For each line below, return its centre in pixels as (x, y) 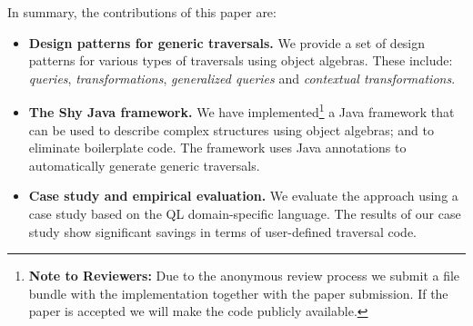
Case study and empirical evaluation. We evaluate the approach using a (243, 196)
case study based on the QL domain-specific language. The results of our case (245, 213)
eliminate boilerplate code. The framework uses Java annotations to (217, 148)
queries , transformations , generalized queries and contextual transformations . (242, 78)
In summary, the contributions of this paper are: (142, 12)
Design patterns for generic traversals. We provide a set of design (227, 42)
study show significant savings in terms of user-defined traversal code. (222, 231)
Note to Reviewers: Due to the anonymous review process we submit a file (244, 276)
